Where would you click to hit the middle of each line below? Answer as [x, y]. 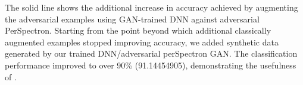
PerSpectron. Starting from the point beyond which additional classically [138, 30]
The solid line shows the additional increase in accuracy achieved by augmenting [151, 7]
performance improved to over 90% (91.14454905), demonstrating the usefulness [151, 65]
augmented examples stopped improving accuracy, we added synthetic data [142, 42]
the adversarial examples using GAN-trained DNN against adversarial [132, 19]
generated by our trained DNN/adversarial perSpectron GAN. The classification [151, 53]
